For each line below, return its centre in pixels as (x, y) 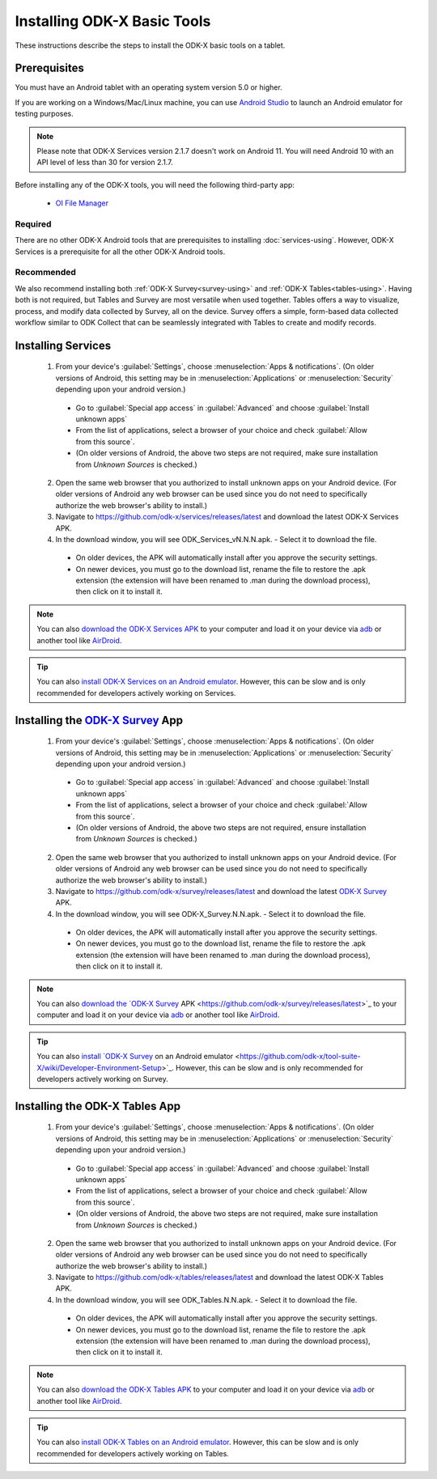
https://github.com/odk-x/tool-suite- (300, 1057)
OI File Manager (82, 203)
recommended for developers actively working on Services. (136, 693)
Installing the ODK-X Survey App (99, 720)
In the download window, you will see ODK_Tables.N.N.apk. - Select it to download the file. (206, 1299)
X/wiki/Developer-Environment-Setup (99, 1067)
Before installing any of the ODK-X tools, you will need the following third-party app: (155, 184)
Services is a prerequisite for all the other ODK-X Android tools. (120, 252)
